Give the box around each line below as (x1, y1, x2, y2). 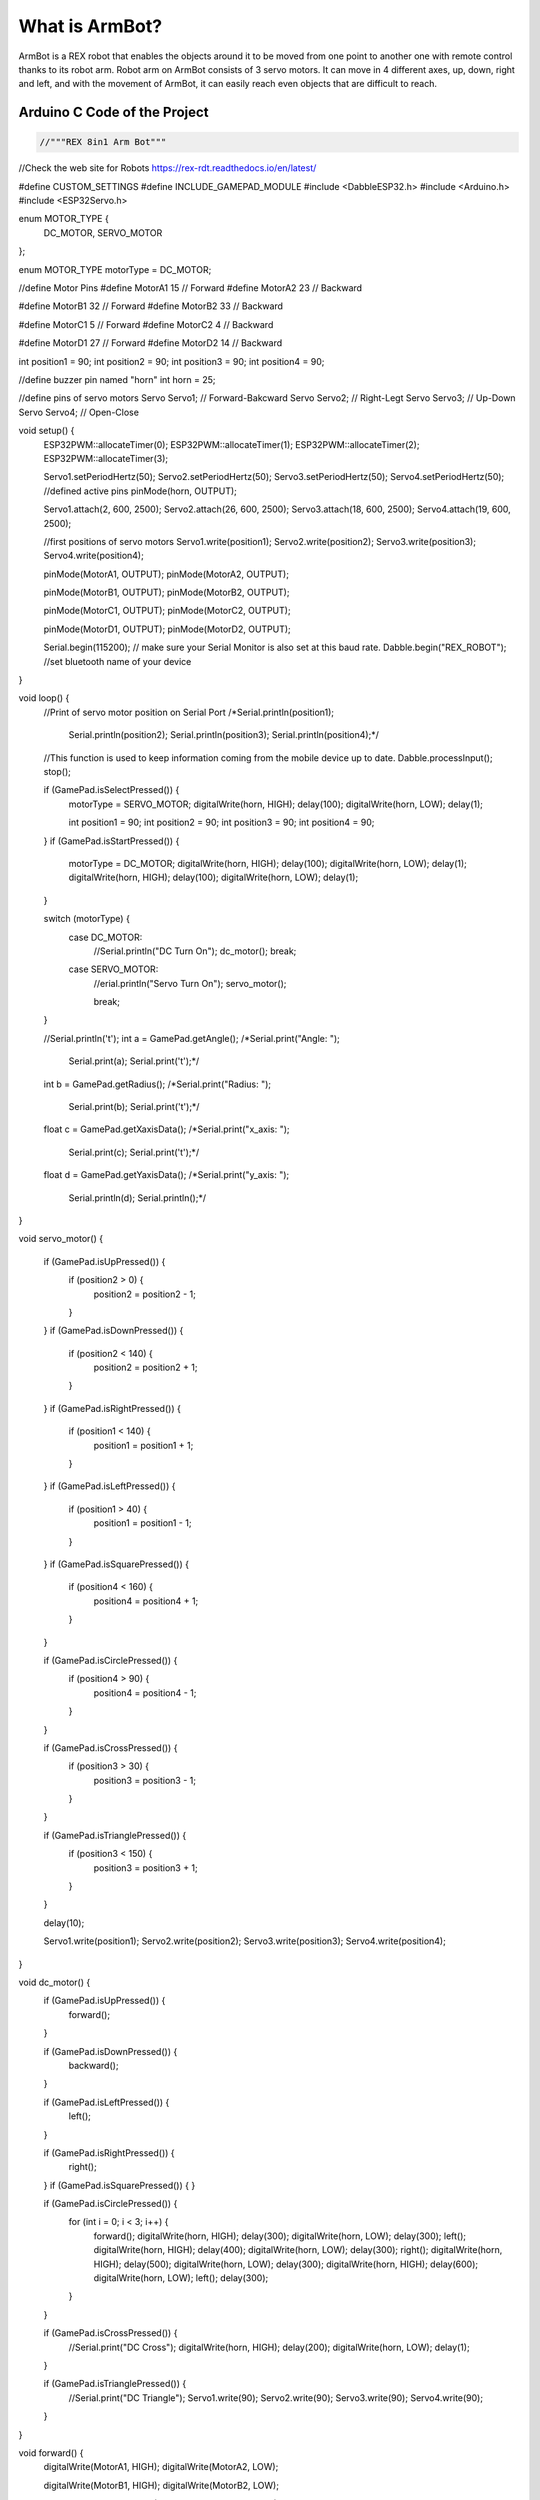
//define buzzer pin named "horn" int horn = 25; (18, 374, 216, 385)
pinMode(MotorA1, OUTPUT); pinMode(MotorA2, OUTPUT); (43, 568, 290, 580)
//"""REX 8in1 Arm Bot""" (39, 136, 167, 148)
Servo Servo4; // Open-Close (18, 406, 140, 418)
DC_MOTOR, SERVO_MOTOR (43, 226, 163, 239)
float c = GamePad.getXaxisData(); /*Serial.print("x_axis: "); (43, 1123, 290, 1135)
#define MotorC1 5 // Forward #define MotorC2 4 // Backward (18, 318, 274, 330)
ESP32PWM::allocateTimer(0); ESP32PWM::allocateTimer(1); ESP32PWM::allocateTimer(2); (43, 438, 420, 450)
